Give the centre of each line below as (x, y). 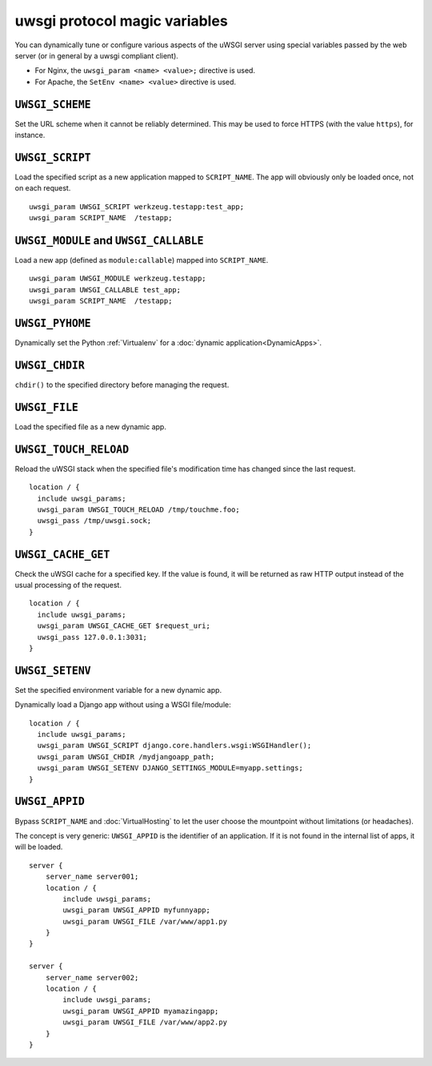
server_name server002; (92, 978)
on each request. (43, 188)
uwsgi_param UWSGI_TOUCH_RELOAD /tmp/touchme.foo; (138, 509)
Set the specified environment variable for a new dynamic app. (118, 690)
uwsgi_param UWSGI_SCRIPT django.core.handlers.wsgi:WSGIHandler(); (174, 746)
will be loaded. (39, 847)
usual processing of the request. (68, 585)
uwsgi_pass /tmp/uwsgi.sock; (94, 521)
